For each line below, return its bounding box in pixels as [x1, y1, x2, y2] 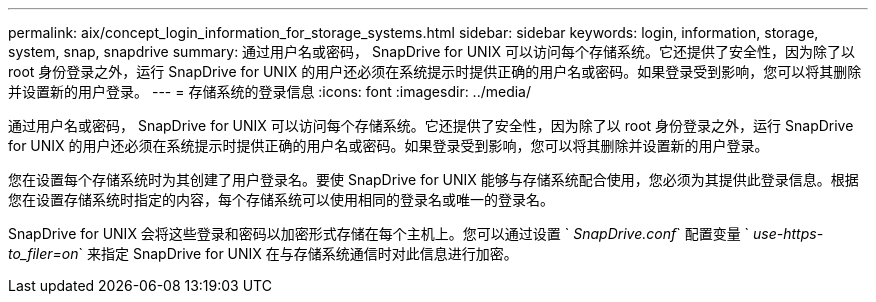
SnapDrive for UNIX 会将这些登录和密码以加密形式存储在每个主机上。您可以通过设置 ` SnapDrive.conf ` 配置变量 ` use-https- [8, 225, 824, 242]
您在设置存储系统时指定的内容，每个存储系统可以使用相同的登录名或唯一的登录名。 [8, 191, 554, 208]
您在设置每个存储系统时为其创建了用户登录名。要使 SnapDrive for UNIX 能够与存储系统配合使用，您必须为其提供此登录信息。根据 [8, 171, 859, 188]
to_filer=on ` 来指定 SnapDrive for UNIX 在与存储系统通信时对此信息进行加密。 [8, 245, 518, 262]
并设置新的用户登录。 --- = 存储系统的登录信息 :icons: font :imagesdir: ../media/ [8, 83, 532, 100]
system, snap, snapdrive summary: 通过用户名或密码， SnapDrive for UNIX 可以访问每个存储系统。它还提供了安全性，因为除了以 [8, 43, 855, 60]
